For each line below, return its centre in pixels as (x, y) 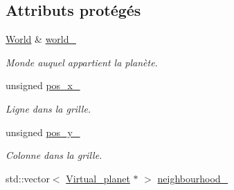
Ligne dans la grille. (48, 108)
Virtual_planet (98, 178)
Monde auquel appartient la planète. (82, 62)
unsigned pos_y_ (43, 132)
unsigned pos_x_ (43, 85)
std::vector (28, 178)
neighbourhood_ (193, 178)
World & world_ (41, 39)
